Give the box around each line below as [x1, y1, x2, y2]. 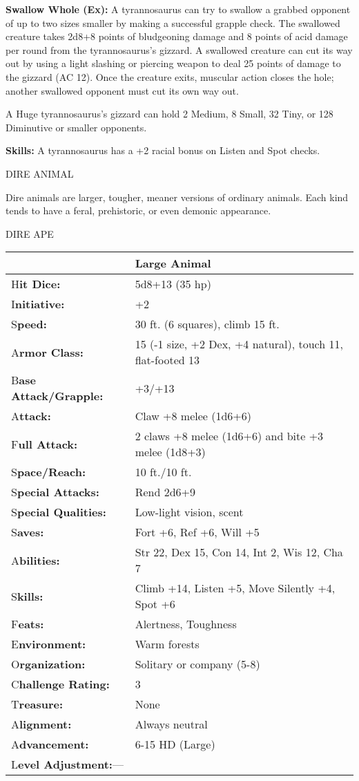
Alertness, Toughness [135, 616, 237, 632]
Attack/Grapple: [11, 388, 104, 404]
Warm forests [135, 636, 200, 652]
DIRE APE [6, 226, 54, 241]
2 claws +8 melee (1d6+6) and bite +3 [135, 428, 324, 444]
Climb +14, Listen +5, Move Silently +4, [135, 580, 336, 596]
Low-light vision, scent [135, 504, 244, 520]
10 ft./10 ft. [135, 464, 192, 480]
